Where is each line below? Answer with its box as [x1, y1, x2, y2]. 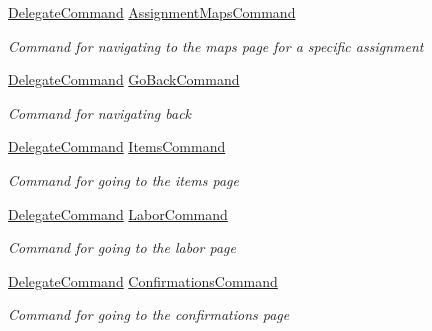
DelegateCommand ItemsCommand [8, 136, 226, 157]
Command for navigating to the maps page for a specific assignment [8, 35, 424, 56]
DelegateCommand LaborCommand [8, 203, 228, 224]
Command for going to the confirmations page [8, 304, 290, 325]
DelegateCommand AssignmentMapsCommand [8, 2, 296, 22]
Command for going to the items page [8, 169, 239, 190]
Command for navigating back [8, 102, 192, 123]
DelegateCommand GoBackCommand [8, 69, 240, 90]
